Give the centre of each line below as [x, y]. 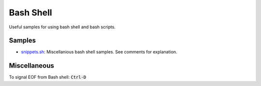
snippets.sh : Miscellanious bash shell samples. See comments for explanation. [99, 52]
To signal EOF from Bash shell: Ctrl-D [48, 77]
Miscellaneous [31, 66]
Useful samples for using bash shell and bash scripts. [62, 27]
